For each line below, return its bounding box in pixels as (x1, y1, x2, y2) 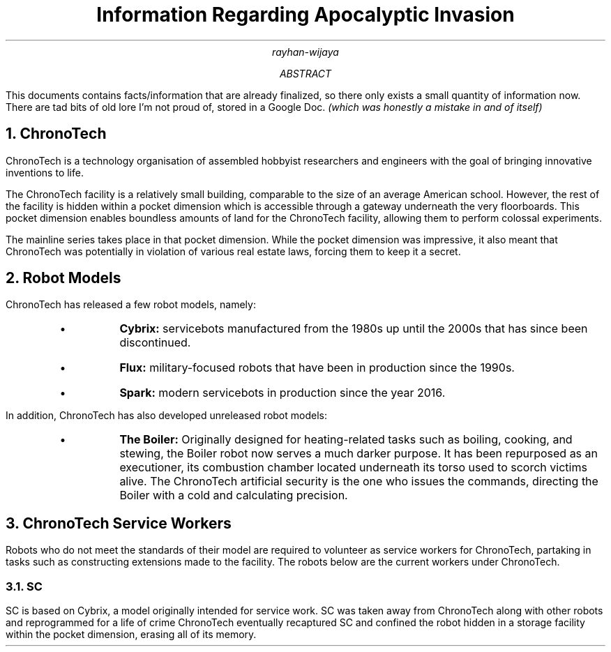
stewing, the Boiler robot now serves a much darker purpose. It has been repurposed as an (119, 446, 598, 461)
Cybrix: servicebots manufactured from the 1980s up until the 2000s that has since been (119, 321, 588, 336)
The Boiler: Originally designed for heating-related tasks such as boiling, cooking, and (119, 432, 573, 447)
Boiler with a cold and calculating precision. (119, 488, 348, 503)
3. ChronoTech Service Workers (6, 514, 232, 532)
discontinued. (119, 335, 191, 350)
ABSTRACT (279, 67, 332, 79)
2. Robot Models (6, 269, 121, 287)
